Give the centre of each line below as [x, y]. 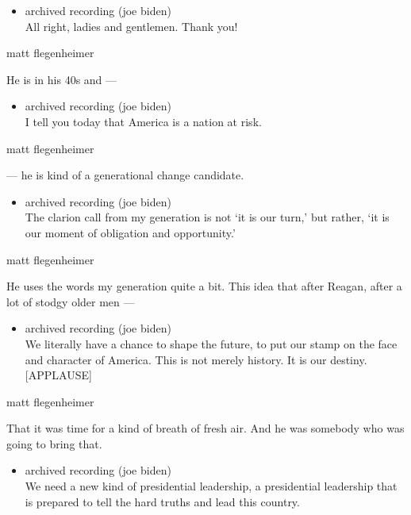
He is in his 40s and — [62, 79]
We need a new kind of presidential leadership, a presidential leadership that [211, 486]
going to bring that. [54, 443]
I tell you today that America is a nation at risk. [143, 121]
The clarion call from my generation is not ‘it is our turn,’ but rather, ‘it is [207, 217]
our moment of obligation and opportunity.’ [130, 232]
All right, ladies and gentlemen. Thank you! [131, 26]
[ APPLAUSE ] [58, 375]
